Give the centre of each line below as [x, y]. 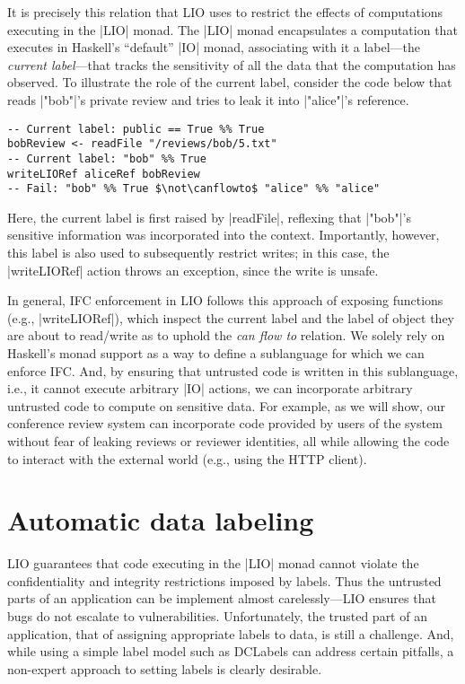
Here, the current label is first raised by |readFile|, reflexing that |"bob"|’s [209, 217]
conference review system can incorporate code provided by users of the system [225, 423]
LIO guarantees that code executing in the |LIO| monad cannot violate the [213, 563]
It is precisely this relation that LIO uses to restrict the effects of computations [225, 12]
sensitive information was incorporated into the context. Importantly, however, [224, 235]
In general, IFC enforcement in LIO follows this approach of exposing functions [225, 300]
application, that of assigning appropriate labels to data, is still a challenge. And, [231, 633]
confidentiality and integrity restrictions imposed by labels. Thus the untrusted [224, 580]
